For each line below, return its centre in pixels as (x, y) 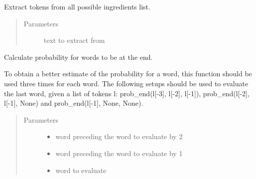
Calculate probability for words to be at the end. (78, 57)
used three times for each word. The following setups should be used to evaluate (126, 83)
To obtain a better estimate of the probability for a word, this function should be (128, 74)
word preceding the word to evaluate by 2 (119, 136)
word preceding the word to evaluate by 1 (119, 153)
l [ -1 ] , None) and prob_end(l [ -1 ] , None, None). (74, 103)
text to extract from (74, 40)
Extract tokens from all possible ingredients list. (77, 6)
